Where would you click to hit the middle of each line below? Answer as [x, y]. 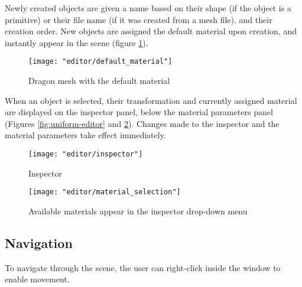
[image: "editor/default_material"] [100, 62]
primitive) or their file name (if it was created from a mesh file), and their [139, 19]
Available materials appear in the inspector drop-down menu [138, 211]
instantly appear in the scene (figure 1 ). [77, 42]
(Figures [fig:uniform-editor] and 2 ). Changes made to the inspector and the [142, 123]
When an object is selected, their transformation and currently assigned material [151, 100]
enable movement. [37, 279]
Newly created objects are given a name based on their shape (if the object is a [148, 8]
